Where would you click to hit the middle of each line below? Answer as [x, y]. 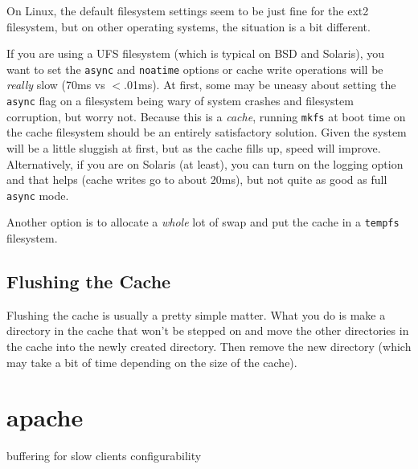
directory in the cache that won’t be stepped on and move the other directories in [208, 330]
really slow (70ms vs [56, 85]
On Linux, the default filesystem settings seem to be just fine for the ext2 [188, 10]
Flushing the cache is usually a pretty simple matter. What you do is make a [196, 314]
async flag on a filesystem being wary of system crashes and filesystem [180, 101]
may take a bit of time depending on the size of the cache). [152, 362]
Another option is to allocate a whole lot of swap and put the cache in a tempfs [203, 222]
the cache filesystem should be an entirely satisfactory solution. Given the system [207, 132]
